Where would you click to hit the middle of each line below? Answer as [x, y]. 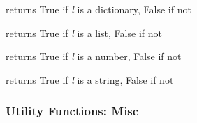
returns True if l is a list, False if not [84, 32]
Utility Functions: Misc [72, 111]
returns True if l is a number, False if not [94, 56]
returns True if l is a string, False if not [90, 79]
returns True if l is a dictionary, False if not [98, 9]
